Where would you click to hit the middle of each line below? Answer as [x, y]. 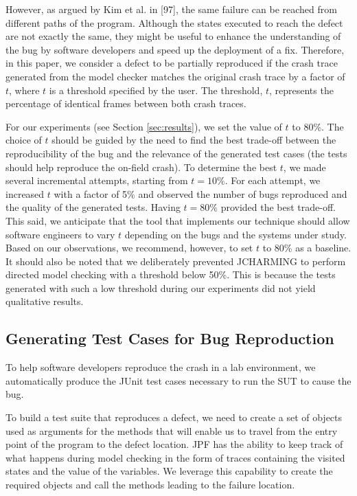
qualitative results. [45, 301]
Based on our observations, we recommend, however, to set [129, 248]
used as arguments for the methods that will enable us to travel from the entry [172, 430]
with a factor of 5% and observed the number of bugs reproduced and [200, 193]
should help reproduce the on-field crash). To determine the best [141, 167]
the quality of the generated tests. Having [93, 207]
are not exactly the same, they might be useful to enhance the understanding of [173, 36]
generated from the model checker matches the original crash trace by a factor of [175, 76]
